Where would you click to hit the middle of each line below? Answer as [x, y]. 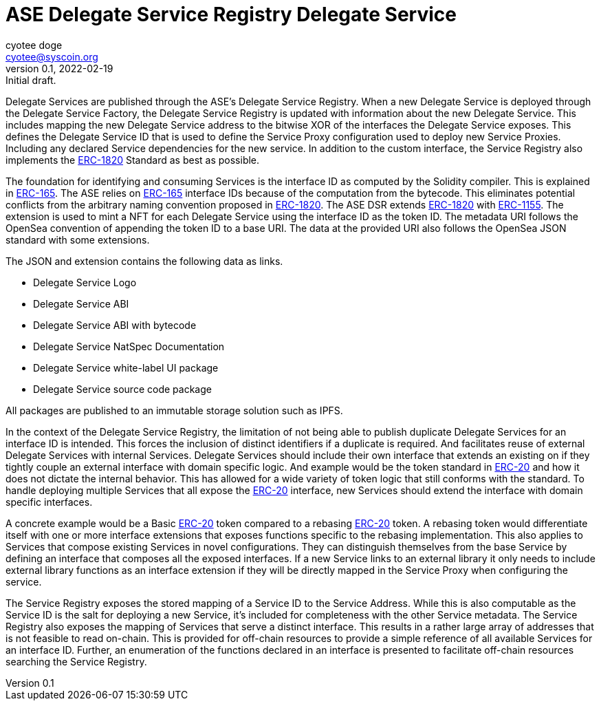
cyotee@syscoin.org [52, 56]
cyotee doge [34, 45]
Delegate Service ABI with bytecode [115, 325]
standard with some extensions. [78, 239]
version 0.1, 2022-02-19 [59, 68]
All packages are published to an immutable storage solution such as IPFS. [174, 410]
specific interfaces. [49, 502]
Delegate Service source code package [122, 389]
